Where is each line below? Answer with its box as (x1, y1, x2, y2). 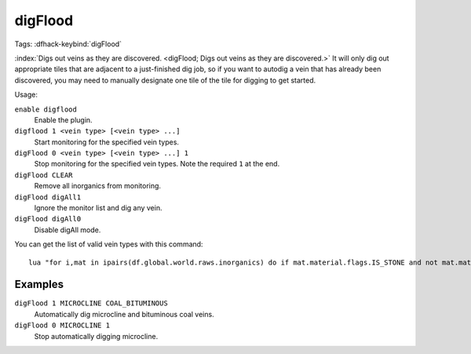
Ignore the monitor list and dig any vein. (34, 203, 162, 213)
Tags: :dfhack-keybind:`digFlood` (14, 39, 122, 49)
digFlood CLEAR (14, 170, 74, 180)
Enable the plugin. (34, 115, 93, 125)
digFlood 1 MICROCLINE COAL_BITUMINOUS (14, 299, 168, 308)
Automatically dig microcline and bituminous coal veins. (34, 309, 215, 319)
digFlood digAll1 (14, 192, 82, 202)
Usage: (14, 90, 38, 100)
